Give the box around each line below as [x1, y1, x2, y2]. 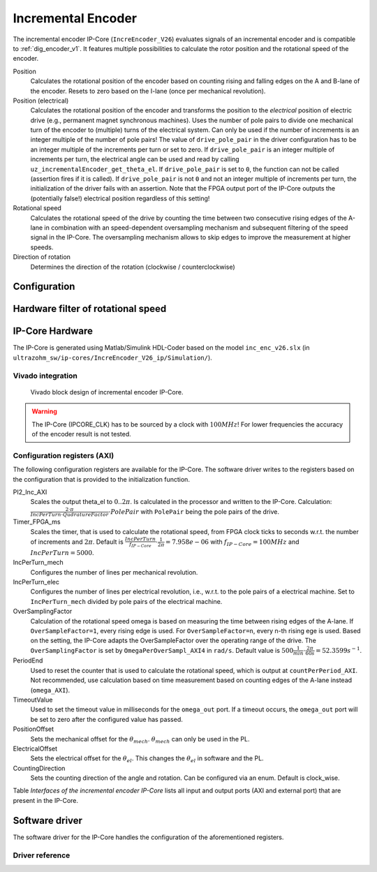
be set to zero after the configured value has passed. [30, 715, 183, 723]
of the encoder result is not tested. [31, 429, 132, 438]
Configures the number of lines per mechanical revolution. [30, 568, 198, 576]
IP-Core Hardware [13, 325, 94, 337]
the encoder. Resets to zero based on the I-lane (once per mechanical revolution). [30, 87, 266, 95]
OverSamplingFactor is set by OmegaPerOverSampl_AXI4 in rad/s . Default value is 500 [30, 646, 294, 654]
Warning [31, 407, 57, 415]
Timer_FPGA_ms [13, 517, 61, 526]
